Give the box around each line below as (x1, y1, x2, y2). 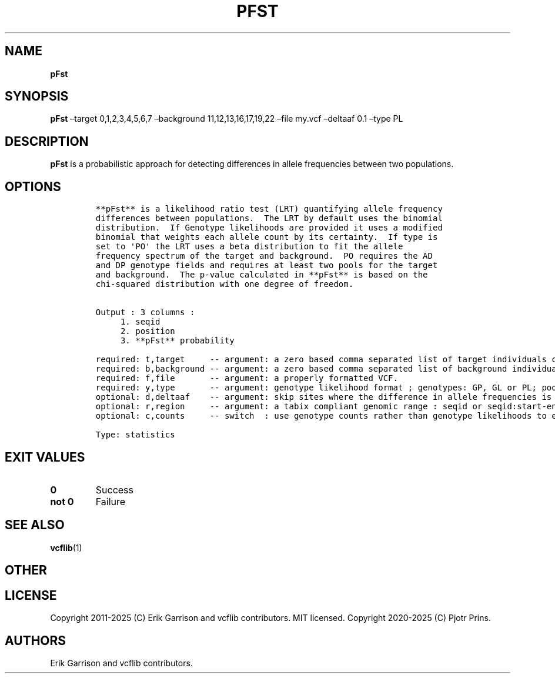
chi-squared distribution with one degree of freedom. (95, 279, 354, 289)
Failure (95, 495, 126, 507)
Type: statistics (95, 430, 175, 440)
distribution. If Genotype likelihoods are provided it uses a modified (95, 223, 443, 233)
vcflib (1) (50, 542, 82, 553)
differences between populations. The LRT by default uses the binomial (95, 213, 443, 223)
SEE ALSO (5, 517, 65, 533)
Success (95, 483, 134, 496)
